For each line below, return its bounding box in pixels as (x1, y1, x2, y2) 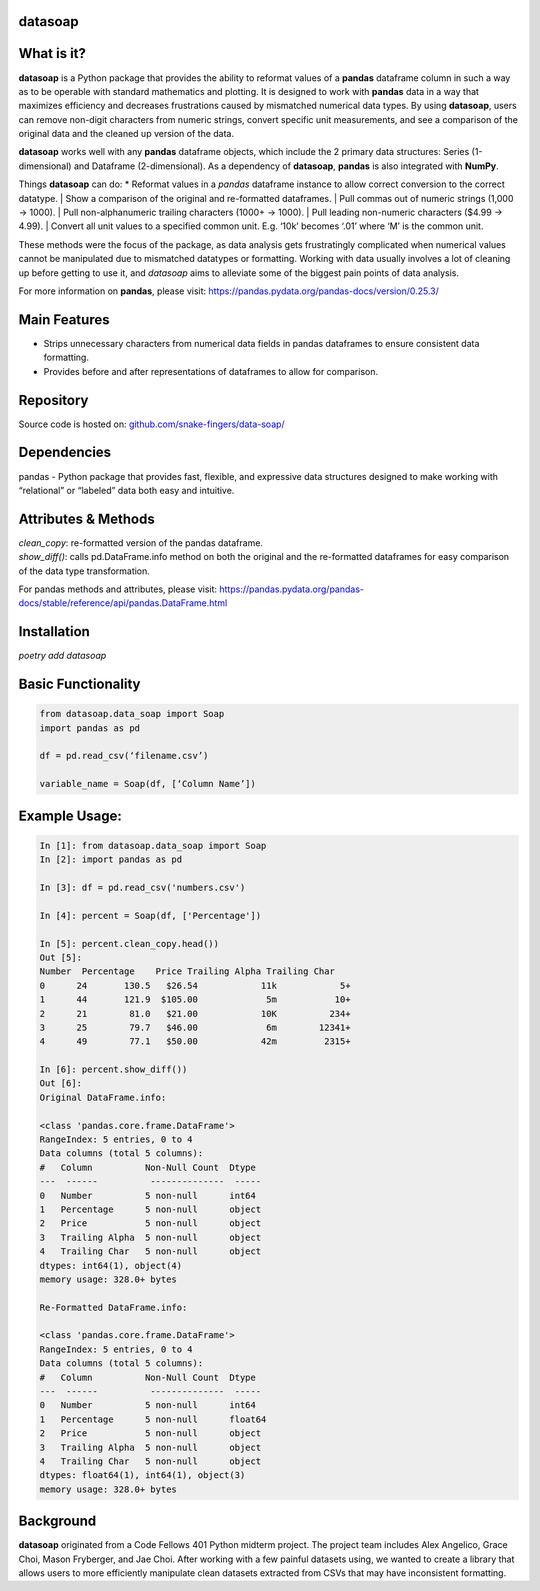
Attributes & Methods (18, 510, 155, 527)
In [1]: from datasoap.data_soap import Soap (39, 840, 267, 851)
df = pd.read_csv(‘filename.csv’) (39, 750, 209, 762)
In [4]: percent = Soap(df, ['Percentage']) (39, 910, 262, 921)
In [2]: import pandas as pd (39, 854, 183, 865)
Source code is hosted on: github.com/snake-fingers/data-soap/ (18, 418, 285, 430)
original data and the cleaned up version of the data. (18, 128, 235, 140)
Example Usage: (18, 807, 122, 824)
